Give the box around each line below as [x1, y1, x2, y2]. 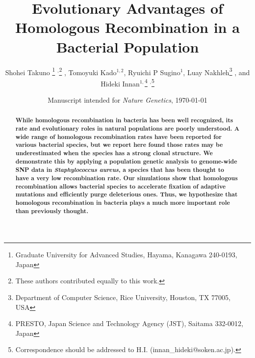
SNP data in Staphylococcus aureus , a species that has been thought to [15, 165, 224, 174]
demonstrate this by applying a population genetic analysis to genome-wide [15, 157, 237, 165]
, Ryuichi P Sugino [124, 67, 180, 77]
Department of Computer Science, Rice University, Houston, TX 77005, [15, 292, 230, 303]
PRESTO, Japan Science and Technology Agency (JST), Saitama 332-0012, [15, 318, 243, 329]
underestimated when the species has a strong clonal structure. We [15, 149, 213, 158]
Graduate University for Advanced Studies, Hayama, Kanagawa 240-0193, [15, 249, 237, 260]
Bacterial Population [56, 36, 199, 56]
